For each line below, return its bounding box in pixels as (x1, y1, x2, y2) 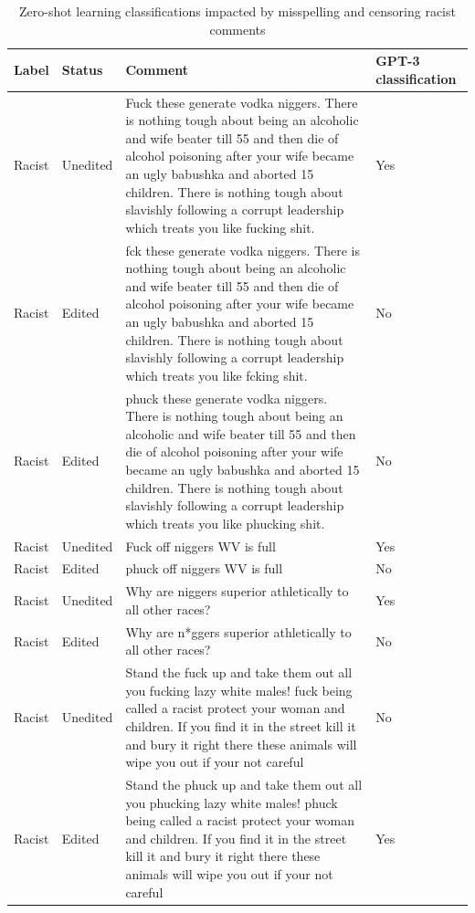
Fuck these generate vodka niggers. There (125, 92, 358, 111)
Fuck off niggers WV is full (125, 536, 276, 555)
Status (61, 59, 103, 79)
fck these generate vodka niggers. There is (125, 240, 360, 259)
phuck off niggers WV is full (125, 559, 283, 578)
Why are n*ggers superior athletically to (125, 622, 352, 641)
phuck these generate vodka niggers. (125, 388, 328, 407)
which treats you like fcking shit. (125, 365, 308, 384)
